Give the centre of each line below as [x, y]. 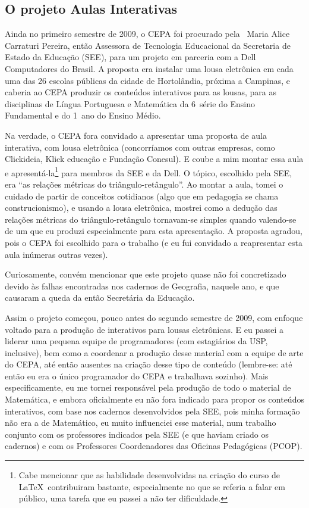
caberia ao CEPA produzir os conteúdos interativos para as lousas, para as [141, 92]
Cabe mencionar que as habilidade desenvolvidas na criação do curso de [149, 475]
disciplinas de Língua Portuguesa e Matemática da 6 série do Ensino [130, 103]
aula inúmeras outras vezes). [56, 254]
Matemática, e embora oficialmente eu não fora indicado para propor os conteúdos [154, 399]
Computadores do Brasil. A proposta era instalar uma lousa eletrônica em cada [149, 68]
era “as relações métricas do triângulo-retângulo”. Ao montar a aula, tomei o [144, 184]
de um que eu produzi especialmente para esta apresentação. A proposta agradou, [154, 231]
